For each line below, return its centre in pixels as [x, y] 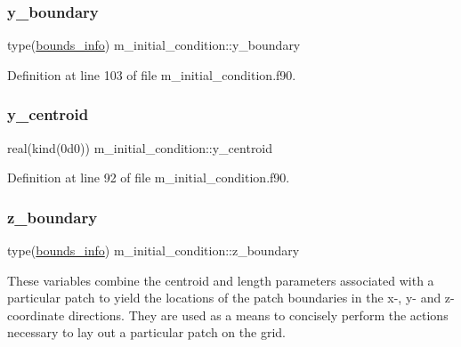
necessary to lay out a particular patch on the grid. [146, 332]
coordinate [36, 315]
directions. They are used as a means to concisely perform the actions [258, 315]
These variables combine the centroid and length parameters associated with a [221, 280]
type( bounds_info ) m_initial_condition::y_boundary [154, 45]
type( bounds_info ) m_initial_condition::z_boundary [154, 250]
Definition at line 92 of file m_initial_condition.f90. [149, 178]
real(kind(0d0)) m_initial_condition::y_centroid [140, 147]
